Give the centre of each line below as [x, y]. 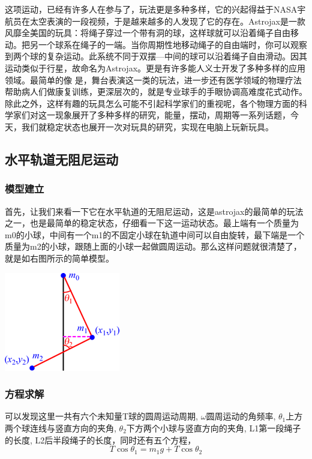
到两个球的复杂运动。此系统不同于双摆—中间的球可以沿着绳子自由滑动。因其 [156, 56]
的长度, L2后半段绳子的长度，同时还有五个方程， [100, 439]
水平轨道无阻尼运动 [61, 159]
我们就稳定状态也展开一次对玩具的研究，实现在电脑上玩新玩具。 [147, 126]
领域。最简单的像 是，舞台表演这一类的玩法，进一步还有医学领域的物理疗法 [153, 79]
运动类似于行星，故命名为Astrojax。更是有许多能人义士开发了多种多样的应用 [155, 67]
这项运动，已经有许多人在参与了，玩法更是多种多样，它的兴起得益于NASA [151, 9]
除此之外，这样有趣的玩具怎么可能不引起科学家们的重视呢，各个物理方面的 [152, 103]
